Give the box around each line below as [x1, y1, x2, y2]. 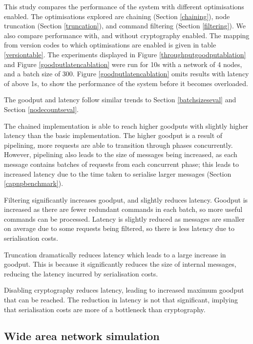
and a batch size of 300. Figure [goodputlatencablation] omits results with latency [4, 69, 249, 79]
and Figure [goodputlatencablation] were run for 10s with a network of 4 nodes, [4, 59, 242, 69]
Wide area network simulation [4, 328, 160, 343]
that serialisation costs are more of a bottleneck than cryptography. [4, 304, 206, 314]
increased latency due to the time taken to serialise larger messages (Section [4, 168, 232, 179]
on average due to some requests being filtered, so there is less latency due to [4, 223, 234, 233]
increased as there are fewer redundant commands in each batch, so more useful [4, 204, 243, 214]
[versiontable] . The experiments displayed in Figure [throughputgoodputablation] [4, 49, 246, 59]
